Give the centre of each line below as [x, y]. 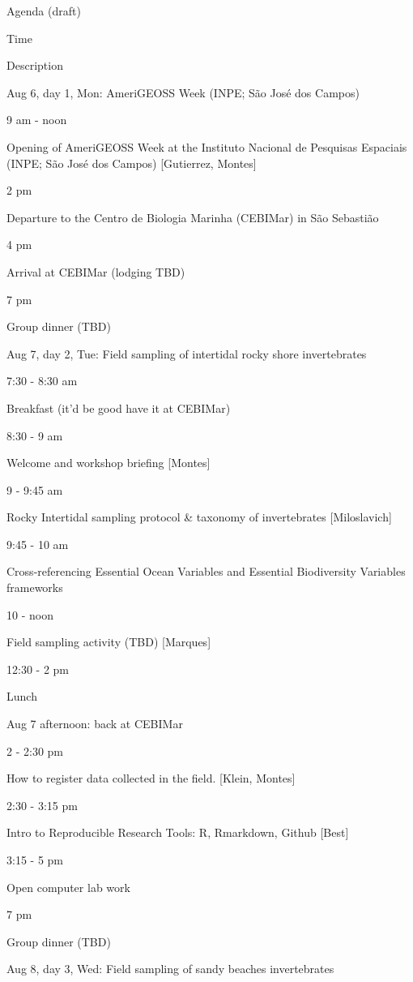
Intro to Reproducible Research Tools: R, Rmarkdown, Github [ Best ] [178, 832]
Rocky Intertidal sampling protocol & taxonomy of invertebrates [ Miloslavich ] [199, 517]
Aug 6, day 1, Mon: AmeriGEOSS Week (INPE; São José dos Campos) [183, 92]
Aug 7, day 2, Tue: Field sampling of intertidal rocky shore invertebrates [187, 353]
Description [35, 65]
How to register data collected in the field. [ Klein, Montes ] [151, 778]
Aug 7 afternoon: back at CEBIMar [95, 724]
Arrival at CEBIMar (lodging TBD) [96, 271]
